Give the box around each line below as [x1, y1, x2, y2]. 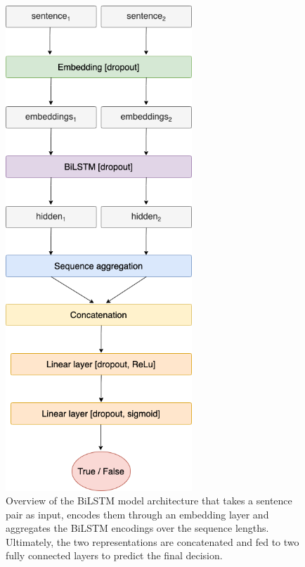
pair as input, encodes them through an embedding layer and [6, 507, 269, 521]
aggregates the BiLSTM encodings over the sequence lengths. [6, 521, 269, 535]
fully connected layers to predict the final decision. [6, 548, 223, 563]
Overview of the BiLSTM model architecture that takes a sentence [6, 493, 292, 508]
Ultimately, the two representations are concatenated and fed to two [6, 534, 299, 549]
